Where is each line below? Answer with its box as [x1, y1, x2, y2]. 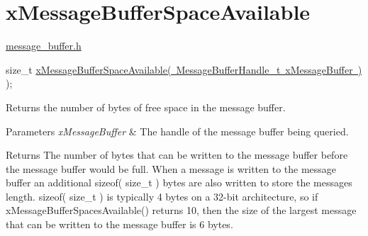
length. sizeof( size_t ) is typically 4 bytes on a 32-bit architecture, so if [6, 189, 318, 203]
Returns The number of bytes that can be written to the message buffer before [6, 147, 348, 162]
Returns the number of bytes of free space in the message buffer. [6, 99, 286, 114]
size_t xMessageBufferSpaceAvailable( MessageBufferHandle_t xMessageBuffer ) [6, 62, 362, 77]
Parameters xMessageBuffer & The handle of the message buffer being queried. [6, 123, 349, 138]
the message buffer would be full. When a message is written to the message [6, 161, 337, 176]
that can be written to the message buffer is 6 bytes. [6, 217, 233, 232]
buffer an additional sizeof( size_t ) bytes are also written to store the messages [6, 175, 352, 190]
